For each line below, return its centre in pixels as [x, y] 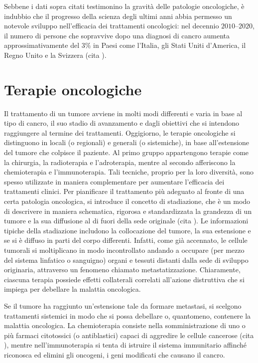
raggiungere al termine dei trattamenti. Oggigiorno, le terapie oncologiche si [120, 132]
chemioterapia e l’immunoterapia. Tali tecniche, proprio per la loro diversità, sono [129, 172]
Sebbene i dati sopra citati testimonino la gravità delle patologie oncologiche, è [124, 6]
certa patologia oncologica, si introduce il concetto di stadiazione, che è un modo [127, 201]
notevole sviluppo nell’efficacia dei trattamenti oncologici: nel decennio [112, 26]
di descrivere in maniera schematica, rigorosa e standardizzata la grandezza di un [128, 211]
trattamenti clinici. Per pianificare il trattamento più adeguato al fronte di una [124, 191]
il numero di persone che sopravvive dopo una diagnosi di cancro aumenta [117, 35]
